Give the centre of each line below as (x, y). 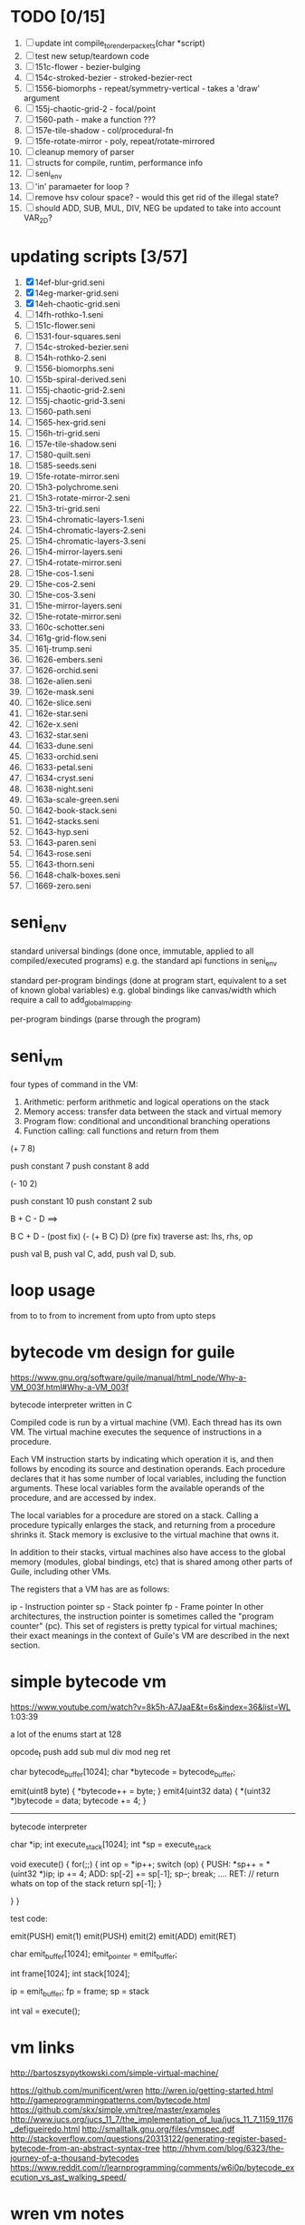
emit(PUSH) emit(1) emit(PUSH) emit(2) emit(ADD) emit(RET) (124, 1936)
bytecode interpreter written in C (71, 1405)
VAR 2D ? (38, 218)
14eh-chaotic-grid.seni (77, 304)
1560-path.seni (63, 412)
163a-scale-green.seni (77, 799)
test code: (29, 1919)
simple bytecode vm (88, 1681)
